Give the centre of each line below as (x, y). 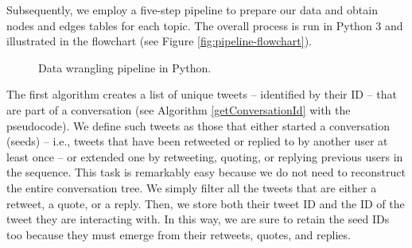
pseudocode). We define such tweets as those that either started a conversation (198, 125)
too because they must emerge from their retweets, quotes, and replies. (179, 234)
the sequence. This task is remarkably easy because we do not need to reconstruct (206, 172)
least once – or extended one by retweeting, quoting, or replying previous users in (205, 156)
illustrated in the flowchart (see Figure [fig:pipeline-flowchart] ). (159, 41)
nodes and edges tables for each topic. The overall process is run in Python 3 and (205, 25)
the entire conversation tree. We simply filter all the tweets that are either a (192, 187)
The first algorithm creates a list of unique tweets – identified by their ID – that (202, 94)
